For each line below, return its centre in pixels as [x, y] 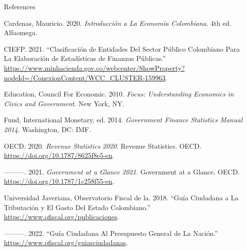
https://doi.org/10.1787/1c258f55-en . [59, 181]
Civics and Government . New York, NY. [64, 103]
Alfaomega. [21, 32]
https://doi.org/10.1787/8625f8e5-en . [59, 155]
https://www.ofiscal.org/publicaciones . [62, 217]
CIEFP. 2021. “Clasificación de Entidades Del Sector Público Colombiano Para [122, 48]
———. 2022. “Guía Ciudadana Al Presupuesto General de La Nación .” [111, 233]
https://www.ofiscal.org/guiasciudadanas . [66, 242]
